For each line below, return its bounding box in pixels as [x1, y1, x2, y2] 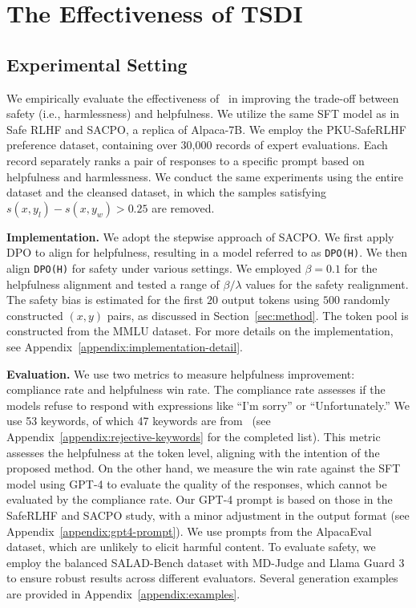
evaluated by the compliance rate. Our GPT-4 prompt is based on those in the [6, 491, 393, 508]
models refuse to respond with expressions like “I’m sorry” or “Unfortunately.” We [6, 396, 410, 413]
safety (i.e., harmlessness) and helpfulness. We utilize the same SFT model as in [6, 105, 400, 122]
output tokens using [221, 291, 320, 308]
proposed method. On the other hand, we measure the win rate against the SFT [6, 460, 401, 476]
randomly [343, 291, 390, 308]
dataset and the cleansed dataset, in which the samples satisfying [6, 184, 327, 201]
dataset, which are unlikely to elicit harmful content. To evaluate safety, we [6, 538, 376, 555]
